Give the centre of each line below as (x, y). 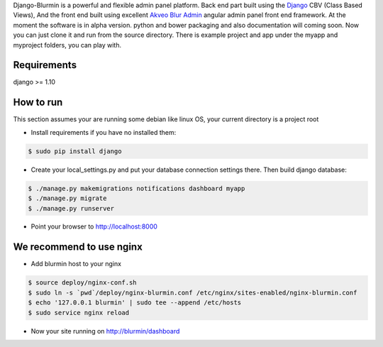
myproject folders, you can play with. (67, 45)
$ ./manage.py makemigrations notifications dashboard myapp (137, 188)
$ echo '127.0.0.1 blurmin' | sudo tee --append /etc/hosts (135, 303)
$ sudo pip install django (75, 151)
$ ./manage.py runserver (71, 208)
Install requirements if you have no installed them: (104, 132)
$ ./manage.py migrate (67, 198)
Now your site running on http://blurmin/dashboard (105, 331)
